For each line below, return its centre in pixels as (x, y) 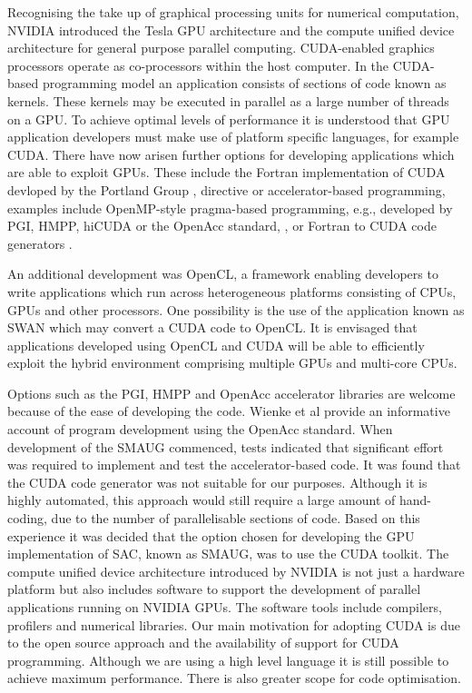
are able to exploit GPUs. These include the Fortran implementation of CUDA (226, 172)
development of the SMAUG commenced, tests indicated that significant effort (226, 446)
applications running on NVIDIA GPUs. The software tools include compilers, (225, 607)
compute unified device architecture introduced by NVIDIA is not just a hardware (236, 571)
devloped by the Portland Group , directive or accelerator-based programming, (226, 189)
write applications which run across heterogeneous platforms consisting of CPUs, (232, 291)
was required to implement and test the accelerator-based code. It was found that (234, 465)
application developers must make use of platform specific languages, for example (233, 137)
